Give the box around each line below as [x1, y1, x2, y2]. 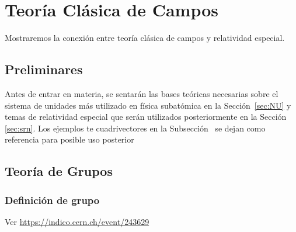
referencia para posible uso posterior [5, 133, 134, 146]
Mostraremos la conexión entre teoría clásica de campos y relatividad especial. [5, 32, 285, 44]
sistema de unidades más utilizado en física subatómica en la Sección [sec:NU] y [5, 99, 291, 111]
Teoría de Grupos [5, 162, 113, 180]
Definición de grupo [5, 192, 100, 207]
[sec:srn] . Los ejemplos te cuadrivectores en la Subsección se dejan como [5, 122, 266, 134]
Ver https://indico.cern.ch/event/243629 [5, 215, 149, 227]
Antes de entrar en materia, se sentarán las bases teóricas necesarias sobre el [5, 87, 278, 99]
